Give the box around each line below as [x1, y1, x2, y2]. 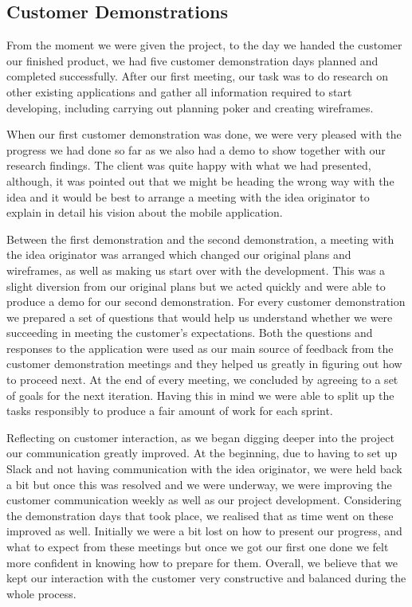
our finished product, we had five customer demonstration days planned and [6, 52, 379, 69]
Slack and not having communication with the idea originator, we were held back [6, 460, 402, 477]
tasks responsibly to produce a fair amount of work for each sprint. [6, 402, 333, 419]
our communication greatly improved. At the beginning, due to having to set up [6, 444, 398, 461]
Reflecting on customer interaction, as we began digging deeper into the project [6, 429, 394, 445]
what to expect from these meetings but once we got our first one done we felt [6, 538, 389, 555]
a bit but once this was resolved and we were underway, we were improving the [6, 476, 392, 492]
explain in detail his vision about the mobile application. [6, 204, 283, 221]
